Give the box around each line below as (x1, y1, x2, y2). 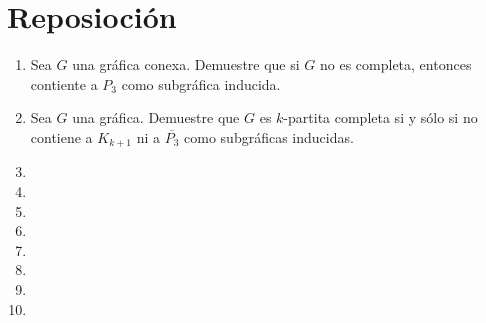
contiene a (30, 126, 93, 147)
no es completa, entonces (320, 54, 472, 75)
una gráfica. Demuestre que (72, 107, 240, 128)
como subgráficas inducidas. (184, 126, 354, 147)
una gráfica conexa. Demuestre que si (72, 54, 300, 75)
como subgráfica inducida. (121, 73, 281, 94)
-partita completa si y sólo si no (283, 107, 478, 128)
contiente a (30, 73, 98, 94)
